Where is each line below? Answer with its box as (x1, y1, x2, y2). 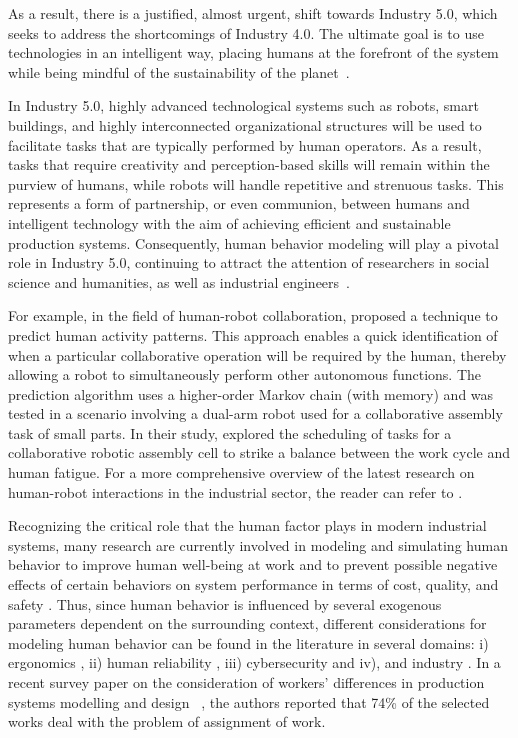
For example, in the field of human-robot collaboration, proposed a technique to (8, 305, 498, 326)
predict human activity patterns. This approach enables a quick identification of (8, 324, 498, 345)
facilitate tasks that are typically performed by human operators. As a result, (8, 134, 482, 155)
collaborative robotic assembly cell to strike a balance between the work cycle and (8, 442, 510, 463)
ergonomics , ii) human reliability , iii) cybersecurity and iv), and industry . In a (8, 652, 501, 673)
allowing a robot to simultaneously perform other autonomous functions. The (8, 364, 482, 385)
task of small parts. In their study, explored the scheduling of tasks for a (8, 422, 452, 443)
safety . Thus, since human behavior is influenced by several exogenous (8, 593, 442, 614)
